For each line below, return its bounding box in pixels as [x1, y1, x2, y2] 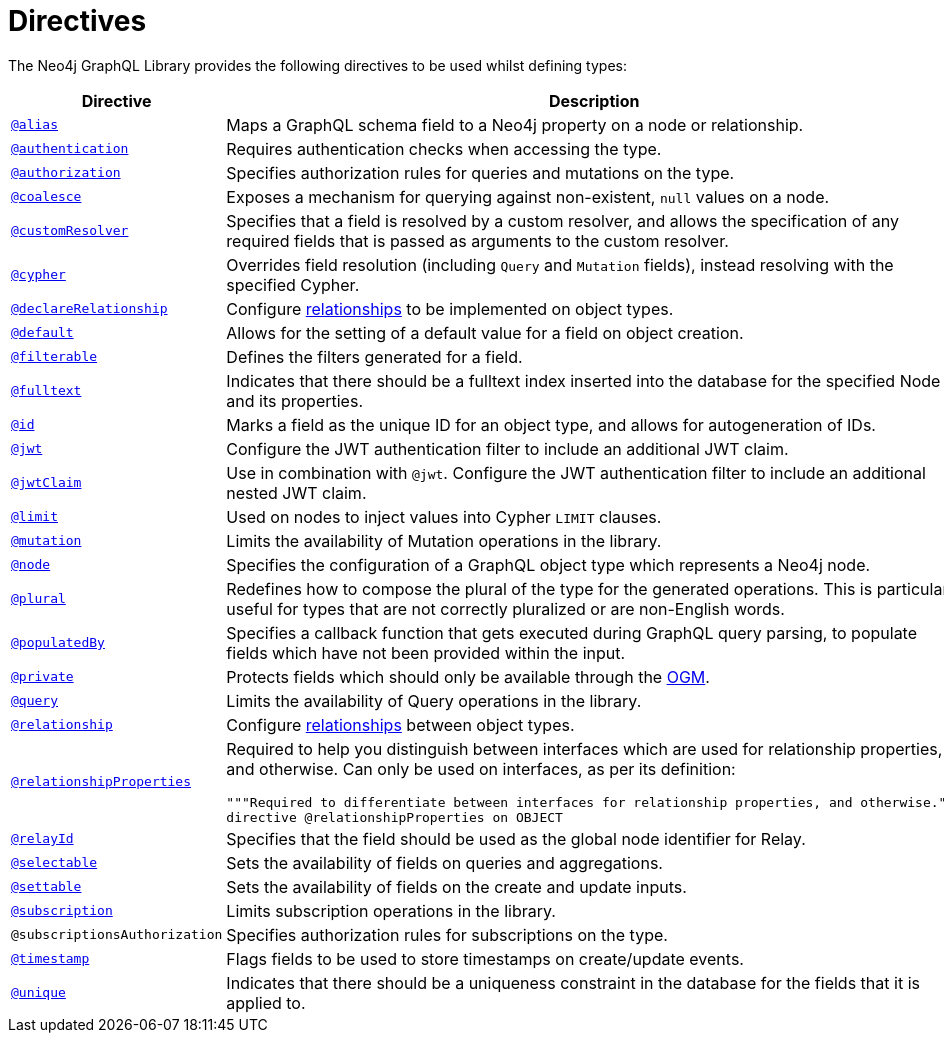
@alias [11, 117, 58, 133]
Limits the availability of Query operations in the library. [226, 690, 642, 711]
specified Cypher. [226, 274, 360, 295]
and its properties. [226, 390, 363, 411]
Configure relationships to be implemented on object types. [226, 298, 674, 319]
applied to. [226, 992, 306, 1013]
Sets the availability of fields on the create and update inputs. [226, 876, 687, 897]
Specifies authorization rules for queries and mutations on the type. [226, 162, 735, 183]
